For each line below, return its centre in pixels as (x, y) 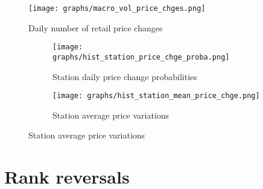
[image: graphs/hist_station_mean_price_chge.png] (156, 96)
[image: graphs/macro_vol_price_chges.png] (117, 8)
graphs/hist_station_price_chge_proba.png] (141, 57)
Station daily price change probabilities (125, 76)
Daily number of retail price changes (96, 27)
